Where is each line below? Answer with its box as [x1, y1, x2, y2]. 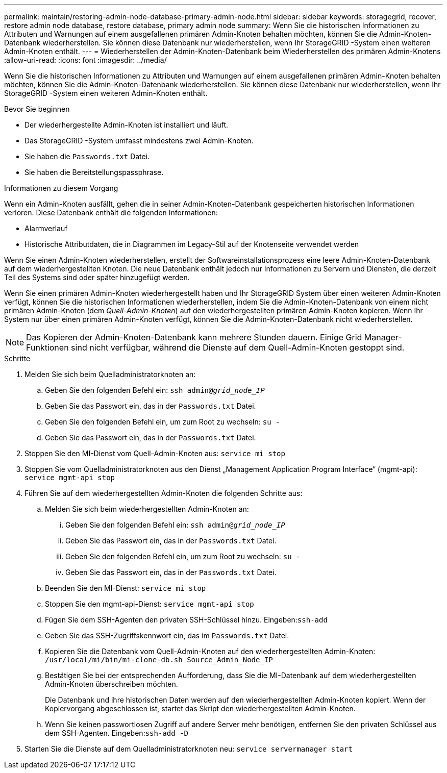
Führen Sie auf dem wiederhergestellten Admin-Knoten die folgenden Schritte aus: [24, 489, 303, 497]
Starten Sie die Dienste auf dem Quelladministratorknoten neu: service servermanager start [24, 744, 353, 753]
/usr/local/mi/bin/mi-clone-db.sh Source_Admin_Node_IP [45, 656, 273, 664]
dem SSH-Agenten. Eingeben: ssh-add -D [45, 729, 188, 737]
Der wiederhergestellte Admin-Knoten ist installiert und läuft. [24, 120, 229, 129]
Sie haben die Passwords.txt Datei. [24, 152, 150, 161]
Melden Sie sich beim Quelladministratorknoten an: [24, 370, 196, 379]
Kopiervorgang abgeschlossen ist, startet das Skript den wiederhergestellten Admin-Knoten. [45, 704, 356, 713]
